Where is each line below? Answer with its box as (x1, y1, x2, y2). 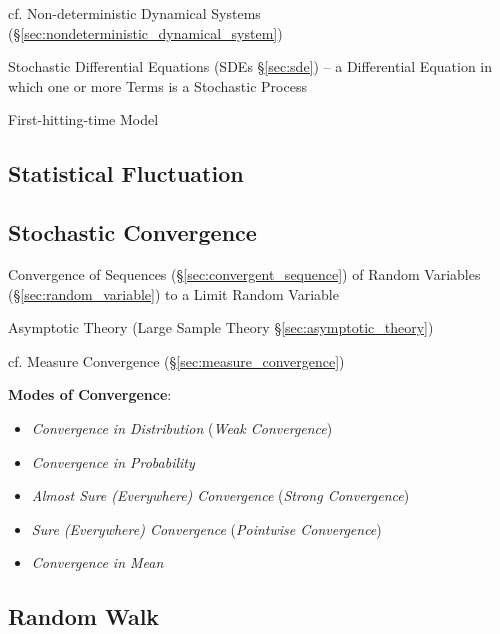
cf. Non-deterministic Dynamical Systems (8, 3, 261, 23)
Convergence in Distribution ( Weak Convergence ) (31, 417, 333, 438)
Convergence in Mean (31, 552, 164, 573)
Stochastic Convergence (8, 217, 257, 248)
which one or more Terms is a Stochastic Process (8, 75, 307, 96)
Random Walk (8, 601, 160, 632)
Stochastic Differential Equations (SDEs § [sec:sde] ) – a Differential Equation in (8, 56, 493, 77)
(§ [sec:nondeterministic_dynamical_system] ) (8, 22, 283, 43)
